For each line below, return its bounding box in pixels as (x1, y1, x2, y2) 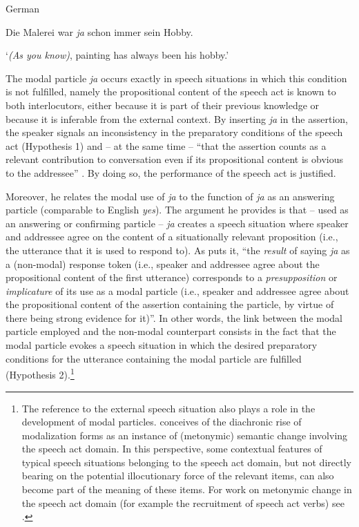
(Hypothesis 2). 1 (6, 365, 75, 381)
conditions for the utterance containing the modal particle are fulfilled (6, 351, 302, 365)
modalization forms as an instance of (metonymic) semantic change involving (21, 428, 348, 442)
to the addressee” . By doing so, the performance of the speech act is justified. (6, 165, 336, 180)
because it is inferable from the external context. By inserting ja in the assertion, (6, 111, 348, 126)
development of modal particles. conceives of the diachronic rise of (21, 414, 302, 429)
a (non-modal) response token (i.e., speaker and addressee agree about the (6, 256, 320, 271)
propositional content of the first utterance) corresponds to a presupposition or (6, 270, 338, 285)
